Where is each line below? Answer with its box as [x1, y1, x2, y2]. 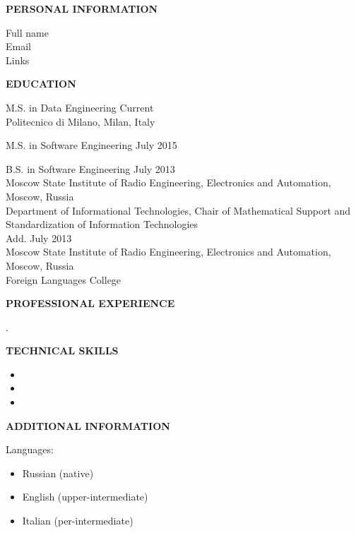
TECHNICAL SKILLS [6, 343, 119, 358]
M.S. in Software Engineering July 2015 [6, 138, 177, 152]
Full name [6, 25, 49, 40]
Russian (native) [22, 465, 94, 480]
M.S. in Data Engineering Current [6, 100, 154, 114]
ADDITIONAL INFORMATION [6, 418, 170, 433]
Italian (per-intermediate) [22, 513, 133, 528]
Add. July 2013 [6, 230, 72, 245]
